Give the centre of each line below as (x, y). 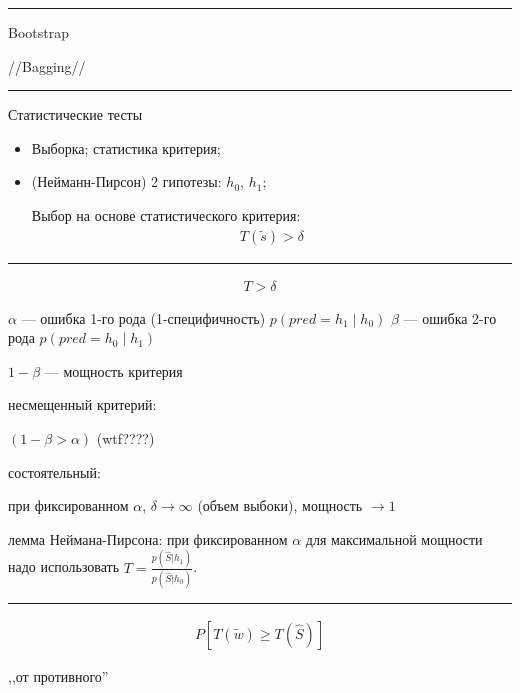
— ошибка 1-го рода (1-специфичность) (143, 317)
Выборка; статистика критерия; (126, 147)
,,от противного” (58, 676)
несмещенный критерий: (82, 404)
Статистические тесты (75, 114)
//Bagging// (47, 65)
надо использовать (64, 566)
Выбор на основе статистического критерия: (166, 214)
